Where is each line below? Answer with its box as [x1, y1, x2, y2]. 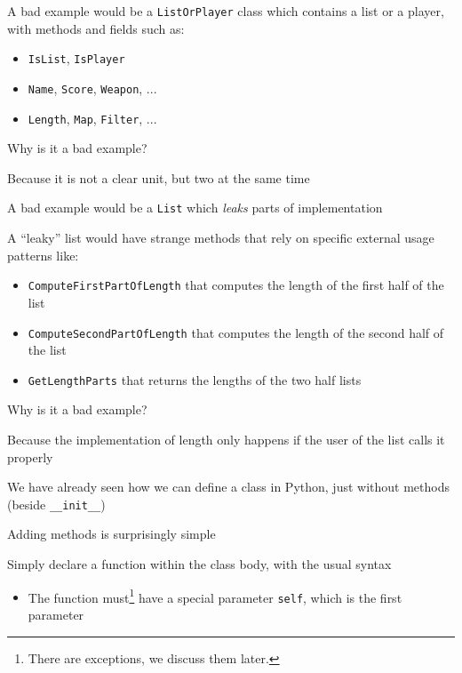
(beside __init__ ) [7, 494, 106, 513]
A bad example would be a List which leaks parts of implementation [7, 198, 383, 217]
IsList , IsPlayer [28, 49, 125, 68]
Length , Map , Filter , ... [28, 108, 157, 127]
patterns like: [7, 245, 79, 264]
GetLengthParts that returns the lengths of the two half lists [28, 370, 362, 389]
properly [7, 447, 53, 466]
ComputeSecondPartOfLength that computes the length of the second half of [28, 323, 444, 341]
